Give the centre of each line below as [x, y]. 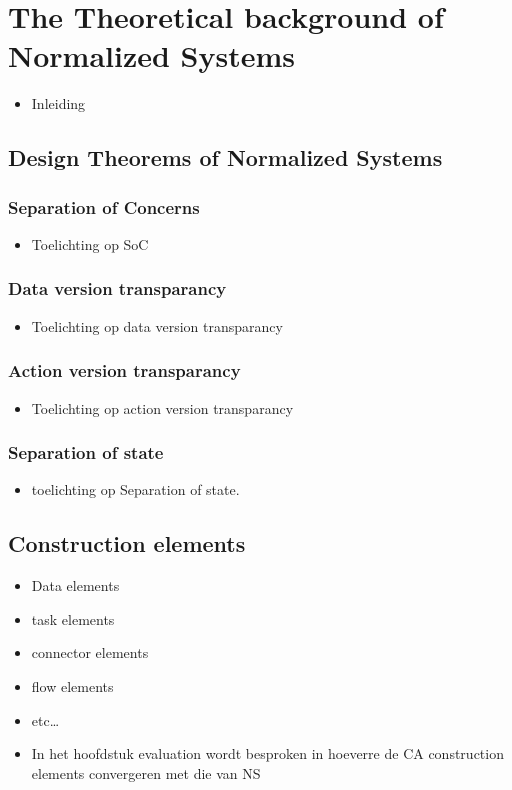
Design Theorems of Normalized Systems [225, 157]
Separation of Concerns [104, 206]
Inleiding [58, 103]
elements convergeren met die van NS [146, 772]
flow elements [72, 685]
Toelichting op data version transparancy [157, 325]
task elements [73, 618]
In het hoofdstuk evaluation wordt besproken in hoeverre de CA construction [267, 753]
